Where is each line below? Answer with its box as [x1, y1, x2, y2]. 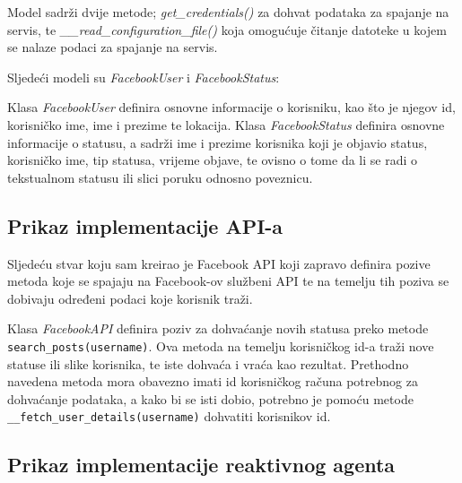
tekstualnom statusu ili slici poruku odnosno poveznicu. [7, 168, 313, 186]
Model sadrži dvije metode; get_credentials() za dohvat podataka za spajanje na [7, 3, 449, 21]
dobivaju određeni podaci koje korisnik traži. [7, 289, 253, 307]
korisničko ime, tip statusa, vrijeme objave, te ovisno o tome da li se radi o [7, 151, 418, 169]
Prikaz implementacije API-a [7, 211, 283, 239]
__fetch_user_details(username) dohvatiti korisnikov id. [7, 407, 331, 426]
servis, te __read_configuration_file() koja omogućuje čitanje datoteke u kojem [7, 20, 447, 39]
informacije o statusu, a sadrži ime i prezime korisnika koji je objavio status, [7, 133, 428, 151]
